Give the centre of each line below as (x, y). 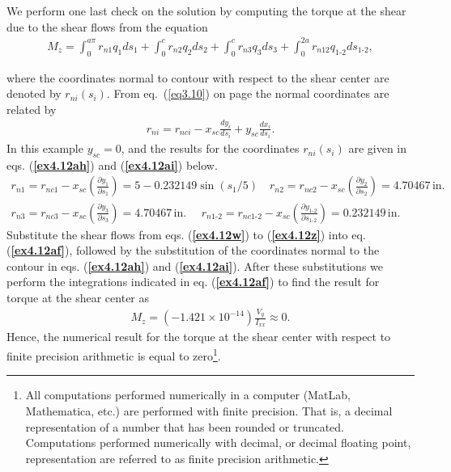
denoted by (34, 93)
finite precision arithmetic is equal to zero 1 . (114, 354)
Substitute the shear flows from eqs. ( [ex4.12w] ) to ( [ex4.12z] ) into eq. (186, 234)
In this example (45, 148)
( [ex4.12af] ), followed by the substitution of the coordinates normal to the (193, 250)
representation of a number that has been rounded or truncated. (185, 426)
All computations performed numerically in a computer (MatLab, (188, 395)
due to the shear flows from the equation (107, 26)
